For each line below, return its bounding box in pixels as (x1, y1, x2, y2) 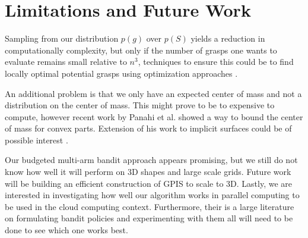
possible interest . (5, 133, 68, 146)
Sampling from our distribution (5, 32, 119, 45)
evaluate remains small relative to (5, 55, 127, 68)
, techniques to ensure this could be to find (138, 55, 294, 68)
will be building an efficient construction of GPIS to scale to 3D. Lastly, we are (5, 177, 292, 189)
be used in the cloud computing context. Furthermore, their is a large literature (5, 200, 294, 212)
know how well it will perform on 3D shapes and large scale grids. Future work (5, 165, 291, 178)
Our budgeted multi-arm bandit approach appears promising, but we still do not (5, 154, 298, 166)
